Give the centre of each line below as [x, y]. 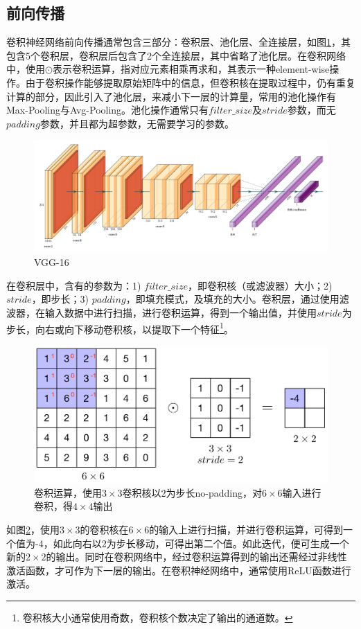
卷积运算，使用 [68, 492]
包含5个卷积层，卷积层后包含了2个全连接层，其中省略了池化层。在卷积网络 [176, 55]
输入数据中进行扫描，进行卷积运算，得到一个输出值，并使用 [180, 313]
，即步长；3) [60, 299]
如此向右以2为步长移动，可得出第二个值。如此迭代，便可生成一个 [201, 543]
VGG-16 [52, 262]
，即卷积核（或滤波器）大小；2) [260, 285]
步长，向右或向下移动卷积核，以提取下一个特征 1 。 [120, 328]
